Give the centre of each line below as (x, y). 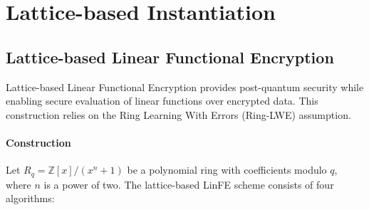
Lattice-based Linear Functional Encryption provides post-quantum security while (185, 86)
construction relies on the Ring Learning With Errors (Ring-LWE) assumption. (178, 114)
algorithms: (30, 198)
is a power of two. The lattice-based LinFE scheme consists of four (189, 184)
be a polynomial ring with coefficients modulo (227, 170)
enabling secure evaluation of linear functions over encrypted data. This (162, 101)
